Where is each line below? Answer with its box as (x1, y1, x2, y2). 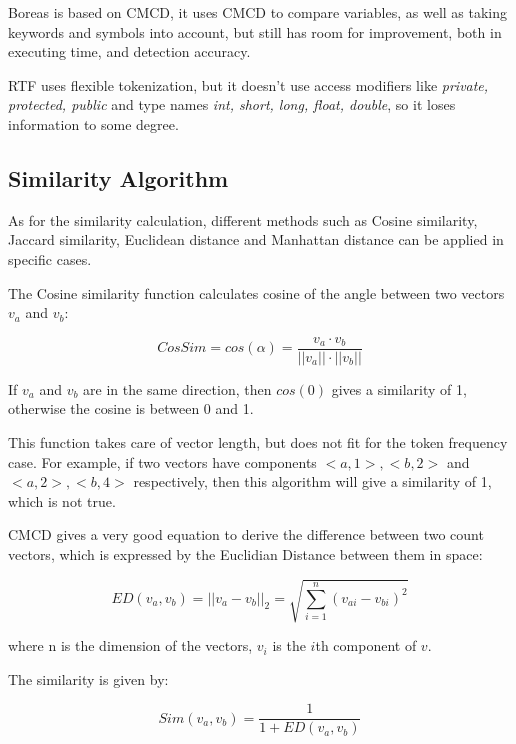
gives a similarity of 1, (331, 378, 467, 399)
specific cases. (8, 248, 92, 269)
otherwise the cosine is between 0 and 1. (8, 398, 254, 419)
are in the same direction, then (83, 378, 272, 399)
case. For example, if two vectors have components (8, 451, 317, 472)
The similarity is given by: (8, 668, 169, 689)
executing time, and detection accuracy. (8, 41, 251, 62)
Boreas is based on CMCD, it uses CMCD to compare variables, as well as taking (8, 2, 508, 22)
